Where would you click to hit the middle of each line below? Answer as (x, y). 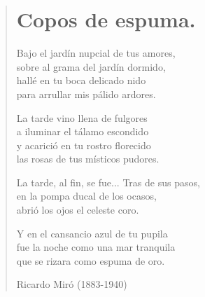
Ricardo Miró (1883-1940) (72, 284)
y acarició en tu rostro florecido (84, 145)
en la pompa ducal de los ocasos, (86, 196)
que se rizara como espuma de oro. (91, 260)
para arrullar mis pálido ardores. (86, 94)
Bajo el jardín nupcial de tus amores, (96, 53)
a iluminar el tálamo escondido (83, 131)
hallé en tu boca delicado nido (81, 80)
